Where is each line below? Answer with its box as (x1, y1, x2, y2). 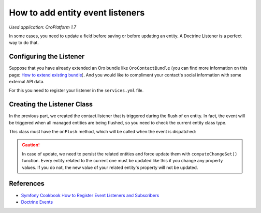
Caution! (22, 142, 40, 148)
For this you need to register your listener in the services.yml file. (9, 88, 144, 93)
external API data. (9, 79, 44, 85)
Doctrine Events (21, 199, 53, 205)
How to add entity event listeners (9, 7, 145, 18)
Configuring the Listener (9, 52, 85, 61)
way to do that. (9, 40, 39, 46)
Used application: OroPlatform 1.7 (9, 24, 76, 30)
